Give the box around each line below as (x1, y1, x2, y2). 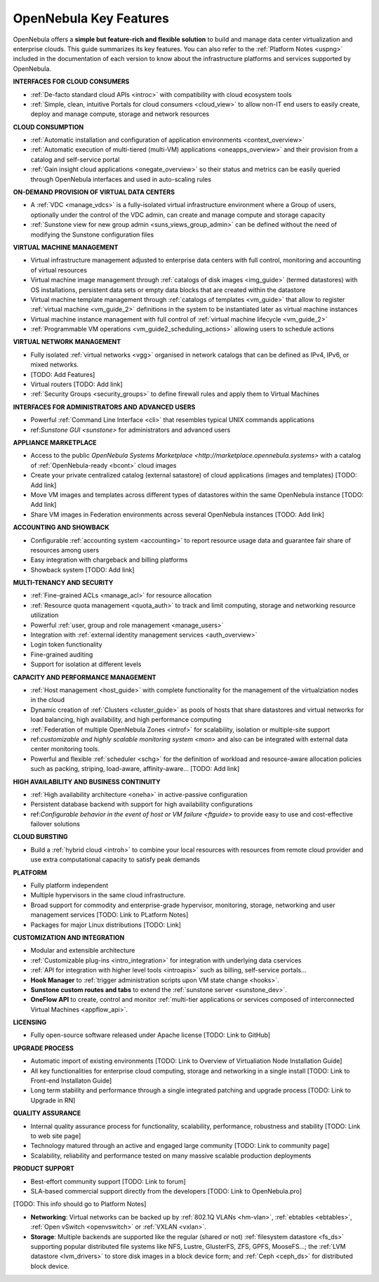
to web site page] (30, 1132, 81, 1140)
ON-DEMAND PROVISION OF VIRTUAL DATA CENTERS (13, 188, 175, 197)
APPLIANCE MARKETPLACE (13, 439, 98, 447)
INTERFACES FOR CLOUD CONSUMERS (13, 77, 130, 86)
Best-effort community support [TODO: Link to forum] (30, 1177, 186, 1186)
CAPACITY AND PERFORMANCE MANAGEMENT (13, 673, 157, 681)
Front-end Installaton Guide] (30, 1076, 112, 1085)
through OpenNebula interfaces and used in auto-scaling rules (30, 175, 212, 183)
